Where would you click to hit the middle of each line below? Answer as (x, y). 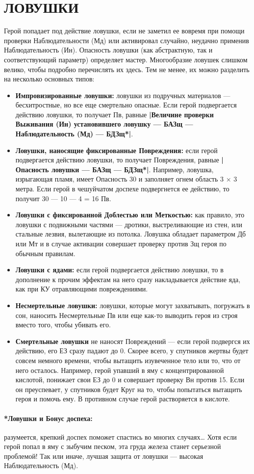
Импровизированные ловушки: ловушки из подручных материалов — (123, 95)
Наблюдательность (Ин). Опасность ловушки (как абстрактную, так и (108, 50)
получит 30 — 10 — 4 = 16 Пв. (63, 198)
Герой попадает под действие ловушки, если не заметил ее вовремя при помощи (124, 31)
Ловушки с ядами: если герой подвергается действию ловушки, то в (119, 270)
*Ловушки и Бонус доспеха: (48, 418)
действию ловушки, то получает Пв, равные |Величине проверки (114, 114)
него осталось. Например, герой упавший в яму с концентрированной (120, 370)
